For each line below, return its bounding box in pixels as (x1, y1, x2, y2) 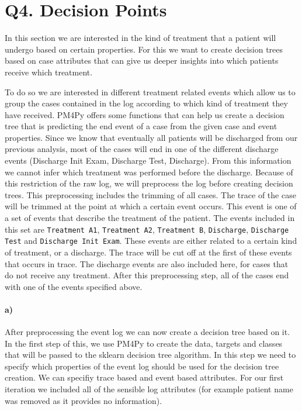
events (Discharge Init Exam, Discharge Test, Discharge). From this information (5, 154, 291, 167)
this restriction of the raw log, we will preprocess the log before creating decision (5, 177, 293, 189)
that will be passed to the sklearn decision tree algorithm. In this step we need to (5, 348, 296, 361)
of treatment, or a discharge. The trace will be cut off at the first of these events (5, 246, 292, 258)
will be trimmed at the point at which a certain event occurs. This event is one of (5, 200, 297, 212)
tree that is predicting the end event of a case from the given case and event (5, 120, 277, 132)
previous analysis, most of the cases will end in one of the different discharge (5, 143, 279, 155)
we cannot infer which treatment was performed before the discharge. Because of (5, 165, 293, 178)
